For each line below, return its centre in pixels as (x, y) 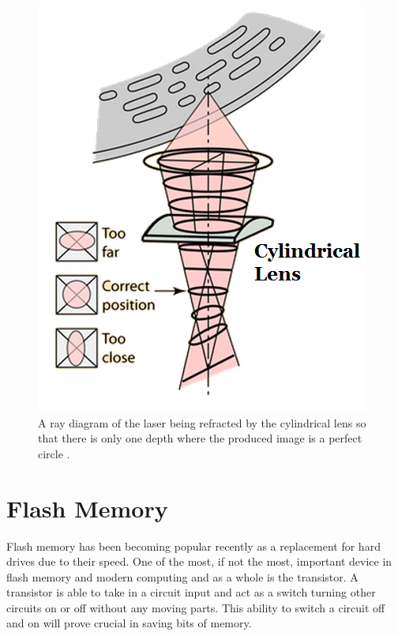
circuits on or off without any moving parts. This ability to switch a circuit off (196, 607)
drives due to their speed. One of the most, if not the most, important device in (199, 561)
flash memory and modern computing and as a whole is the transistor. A (182, 576)
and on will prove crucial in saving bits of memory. (129, 623)
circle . (54, 453)
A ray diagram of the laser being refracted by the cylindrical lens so (202, 422)
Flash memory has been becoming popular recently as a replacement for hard (193, 546)
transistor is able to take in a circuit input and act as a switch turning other (191, 592)
